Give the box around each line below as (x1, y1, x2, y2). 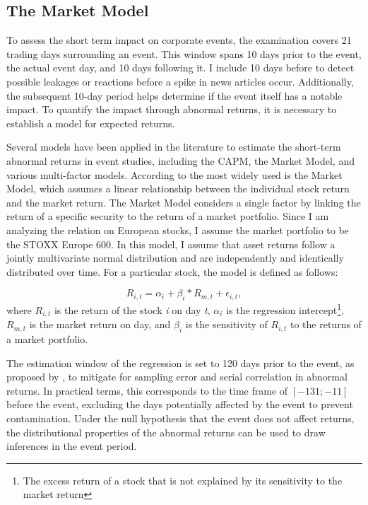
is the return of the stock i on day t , (54, 302, 210, 317)
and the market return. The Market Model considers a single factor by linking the (6, 195, 361, 209)
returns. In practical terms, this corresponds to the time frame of (6, 383, 288, 397)
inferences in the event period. (6, 439, 137, 453)
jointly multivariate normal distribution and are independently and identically (6, 250, 344, 265)
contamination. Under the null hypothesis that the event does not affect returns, (6, 410, 355, 425)
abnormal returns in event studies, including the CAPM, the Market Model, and (6, 153, 355, 168)
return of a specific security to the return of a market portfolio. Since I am (6, 209, 329, 224)
